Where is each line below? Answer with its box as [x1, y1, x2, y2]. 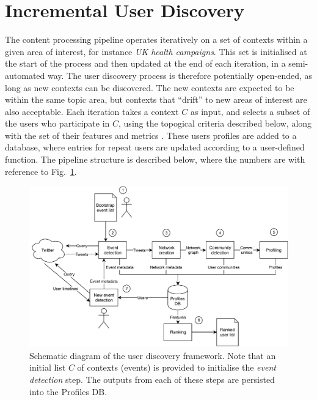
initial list [29, 361, 66, 374]
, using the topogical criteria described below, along [118, 117, 312, 130]
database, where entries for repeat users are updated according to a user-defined [5, 141, 305, 154]
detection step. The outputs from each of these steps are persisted [29, 372, 275, 385]
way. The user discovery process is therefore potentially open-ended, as [47, 69, 313, 81]
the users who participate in [5, 117, 110, 130]
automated [5, 69, 45, 81]
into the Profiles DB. [29, 385, 107, 398]
